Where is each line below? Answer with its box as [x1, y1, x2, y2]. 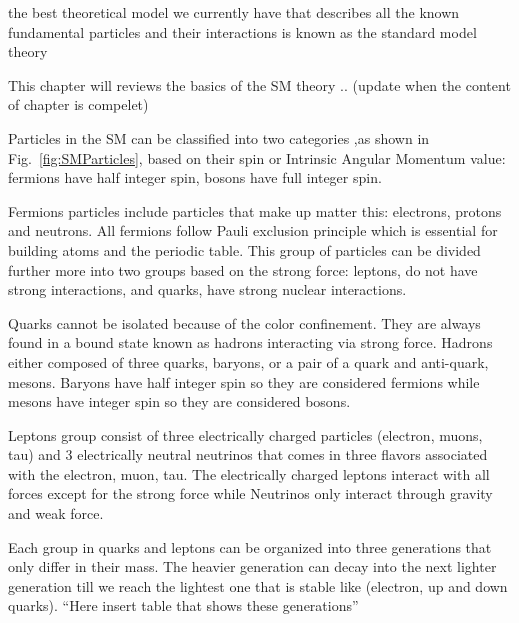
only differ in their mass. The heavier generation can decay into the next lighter [8, 556, 497, 577]
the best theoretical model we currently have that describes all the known [8, 2, 460, 22]
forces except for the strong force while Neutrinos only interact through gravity [8, 483, 493, 504]
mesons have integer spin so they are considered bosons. [8, 391, 351, 412]
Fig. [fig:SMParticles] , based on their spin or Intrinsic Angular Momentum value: [8, 147, 506, 168]
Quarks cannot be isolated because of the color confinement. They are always [8, 312, 481, 333]
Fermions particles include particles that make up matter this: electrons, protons [8, 200, 502, 221]
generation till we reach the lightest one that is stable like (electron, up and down [8, 575, 508, 596]
